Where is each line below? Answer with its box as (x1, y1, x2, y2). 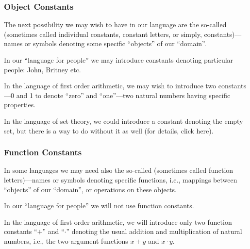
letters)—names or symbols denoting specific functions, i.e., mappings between (4, 174, 237, 184)
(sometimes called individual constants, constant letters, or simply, (4, 29, 202, 39)
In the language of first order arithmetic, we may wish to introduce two (4, 81, 217, 91)
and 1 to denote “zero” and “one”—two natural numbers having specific (16, 90, 231, 100)
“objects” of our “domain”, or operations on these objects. (4, 184, 177, 194)
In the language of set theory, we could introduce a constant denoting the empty (4, 116, 243, 126)
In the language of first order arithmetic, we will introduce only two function (4, 216, 232, 227)
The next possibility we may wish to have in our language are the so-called (4, 19, 227, 30)
